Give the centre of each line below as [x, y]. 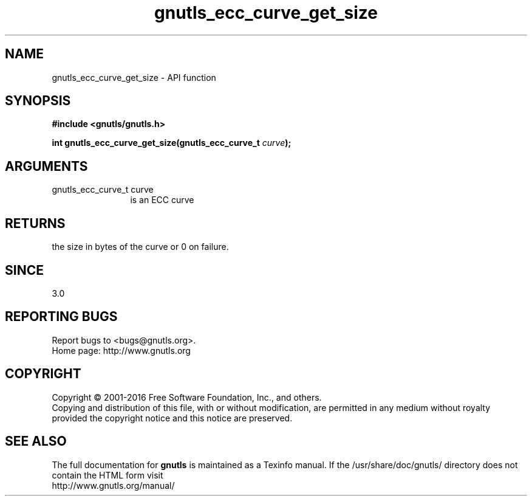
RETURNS [35, 223]
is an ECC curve [162, 200]
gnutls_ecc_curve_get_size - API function [134, 77]
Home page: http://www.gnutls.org [121, 350]
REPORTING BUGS [61, 317]
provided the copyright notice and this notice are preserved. [172, 418]
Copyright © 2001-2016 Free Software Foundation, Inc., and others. [187, 397]
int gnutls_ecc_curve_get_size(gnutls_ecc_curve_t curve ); [172, 143]
